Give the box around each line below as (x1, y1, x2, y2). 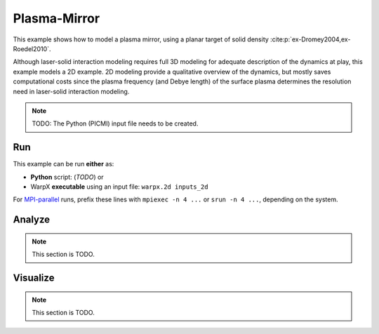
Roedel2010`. (13, 44, 51, 53)
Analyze (13, 214, 51, 226)
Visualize (13, 272, 55, 283)
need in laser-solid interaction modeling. (13, 87, 130, 95)
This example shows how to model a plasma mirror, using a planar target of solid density (13, 35, 270, 44)
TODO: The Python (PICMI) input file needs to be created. (32, 119, 199, 128)
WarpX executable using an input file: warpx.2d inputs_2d (30, 182, 208, 191)
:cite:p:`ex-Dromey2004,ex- (270, 35, 351, 44)
